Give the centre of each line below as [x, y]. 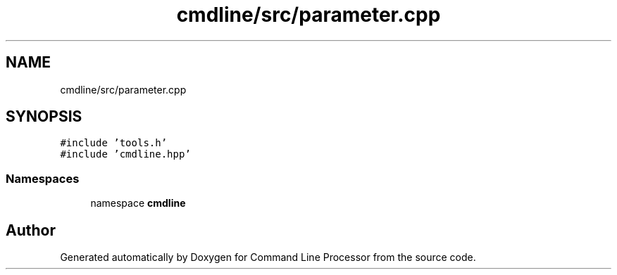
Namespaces [43, 178]
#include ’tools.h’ [114, 143]
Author [31, 230]
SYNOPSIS [44, 117]
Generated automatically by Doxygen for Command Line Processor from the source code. [268, 257]
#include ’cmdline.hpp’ [125, 154]
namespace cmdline [138, 203]
